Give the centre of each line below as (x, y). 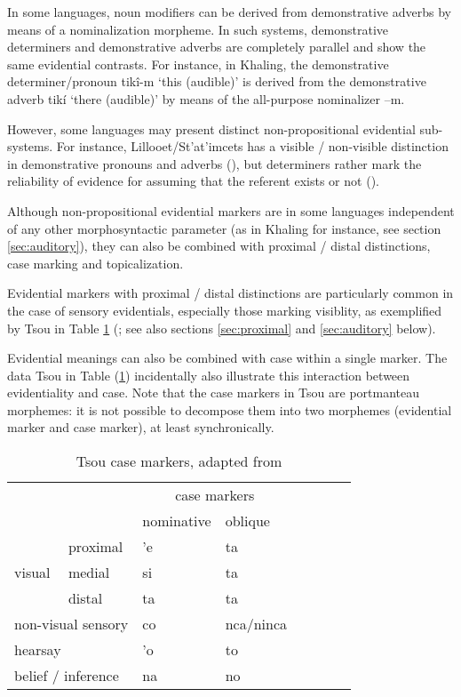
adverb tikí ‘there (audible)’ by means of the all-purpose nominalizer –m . (206, 98)
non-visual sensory (72, 624)
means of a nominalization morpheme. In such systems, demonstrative (198, 29)
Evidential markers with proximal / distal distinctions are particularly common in (230, 293)
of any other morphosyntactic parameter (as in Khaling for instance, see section (224, 228)
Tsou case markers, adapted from (179, 461)
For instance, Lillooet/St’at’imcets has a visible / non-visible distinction (252, 146)
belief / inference (67, 676)
